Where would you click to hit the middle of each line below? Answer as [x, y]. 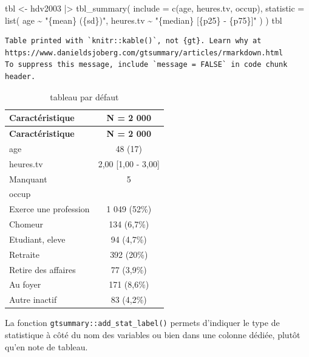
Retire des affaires [42, 269]
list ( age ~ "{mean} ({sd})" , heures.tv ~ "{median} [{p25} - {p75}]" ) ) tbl [144, 20]
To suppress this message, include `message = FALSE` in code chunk [146, 65]
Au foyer [25, 284]
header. [20, 76]
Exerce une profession [49, 209]
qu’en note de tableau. [46, 346]
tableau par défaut [84, 96]
